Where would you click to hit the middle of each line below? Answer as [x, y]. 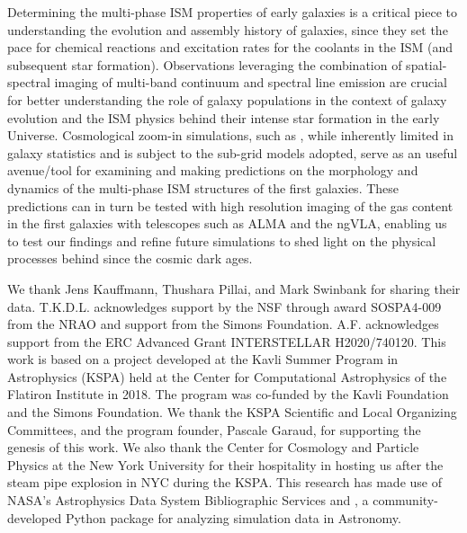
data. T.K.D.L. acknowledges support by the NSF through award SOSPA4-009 [225, 306]
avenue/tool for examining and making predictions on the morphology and [213, 170]
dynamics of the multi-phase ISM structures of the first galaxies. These [203, 187]
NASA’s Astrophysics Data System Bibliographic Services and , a [188, 500]
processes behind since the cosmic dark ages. [130, 258]
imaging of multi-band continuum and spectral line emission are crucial [251, 82]
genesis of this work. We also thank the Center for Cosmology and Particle [213, 447]
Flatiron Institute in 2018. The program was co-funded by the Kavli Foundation [228, 394]
